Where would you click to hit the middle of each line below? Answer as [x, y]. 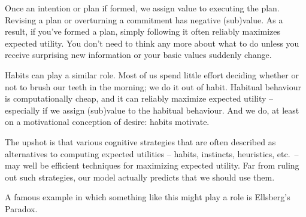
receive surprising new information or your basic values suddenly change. [138, 55]
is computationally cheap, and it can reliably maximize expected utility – [139, 98]
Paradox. [21, 208]
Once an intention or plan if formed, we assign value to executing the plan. [142, 8]
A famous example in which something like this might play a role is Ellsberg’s [148, 197]
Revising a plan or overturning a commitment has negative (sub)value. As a [144, 19]
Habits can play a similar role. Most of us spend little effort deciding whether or [152, 74]
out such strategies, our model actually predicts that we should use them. [140, 177]
